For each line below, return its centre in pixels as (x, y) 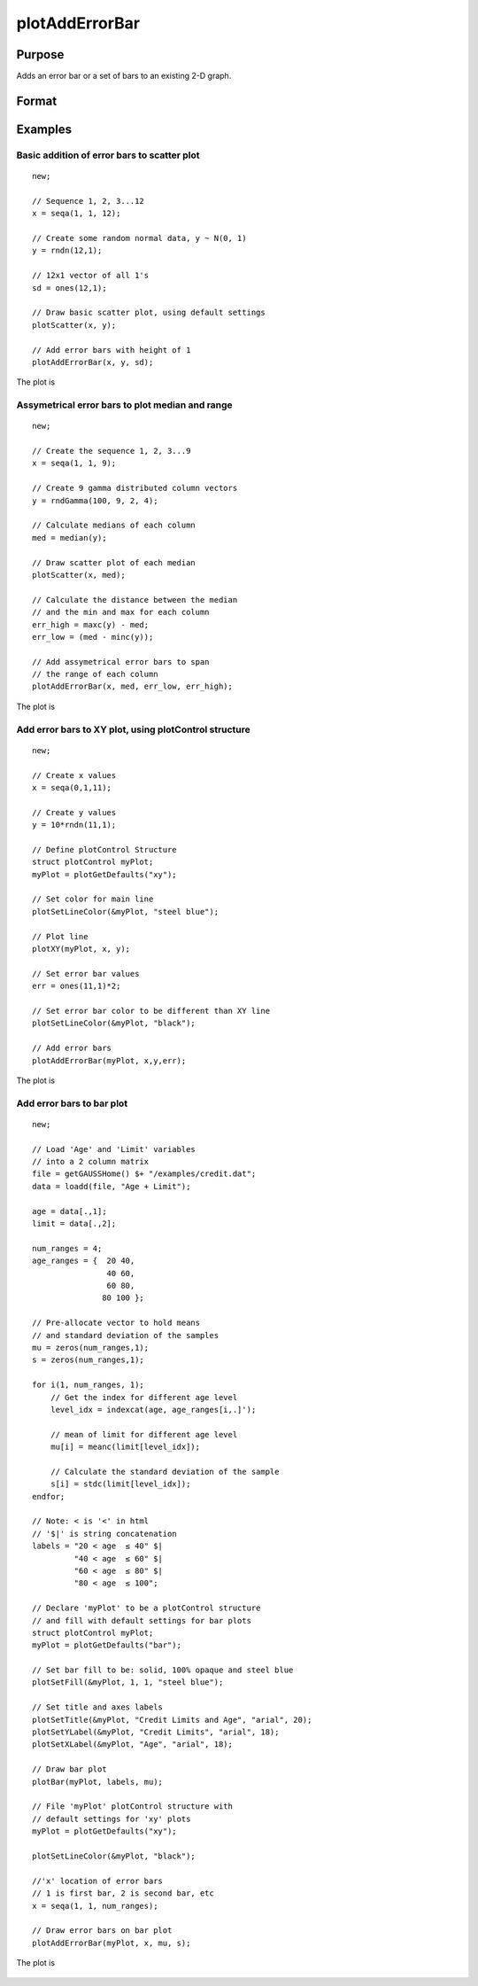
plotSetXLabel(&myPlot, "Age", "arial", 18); (133, 1745)
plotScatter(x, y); (74, 325)
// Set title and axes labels (98, 1707)
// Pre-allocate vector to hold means (116, 1323)
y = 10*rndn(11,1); (74, 825)
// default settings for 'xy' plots (112, 1819)
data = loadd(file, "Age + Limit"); (112, 1186)
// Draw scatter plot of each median (114, 562)
